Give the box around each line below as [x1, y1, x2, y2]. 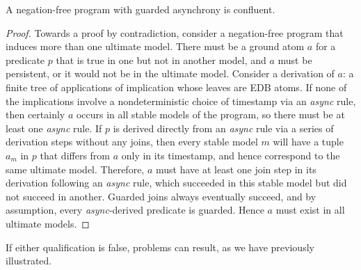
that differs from [40, 148, 110, 162]
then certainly [6, 107, 65, 122]
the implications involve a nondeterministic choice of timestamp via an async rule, [6, 93, 356, 108]
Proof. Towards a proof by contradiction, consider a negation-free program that [6, 25, 344, 40]
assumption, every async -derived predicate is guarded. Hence [6, 202, 264, 217]
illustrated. [6, 253, 52, 268]
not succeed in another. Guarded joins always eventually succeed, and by [6, 189, 316, 203]
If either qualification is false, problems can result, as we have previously [6, 239, 314, 254]
